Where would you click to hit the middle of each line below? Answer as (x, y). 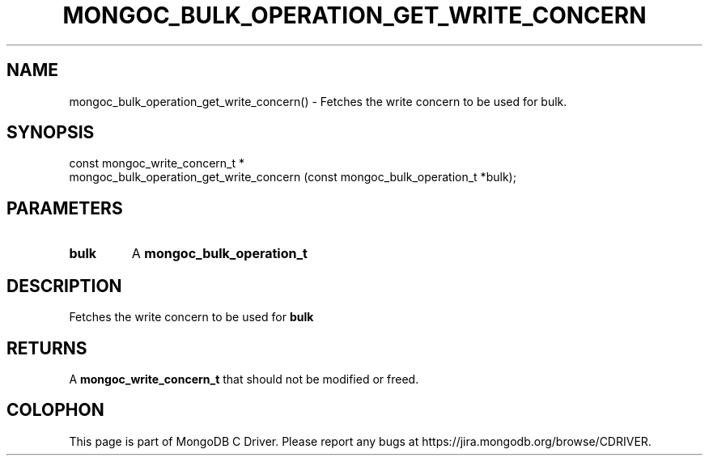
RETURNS (47, 348)
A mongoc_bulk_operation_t (219, 254)
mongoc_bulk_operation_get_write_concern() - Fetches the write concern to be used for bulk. (318, 101)
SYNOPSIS (51, 133)
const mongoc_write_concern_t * (157, 163)
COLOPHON (55, 410)
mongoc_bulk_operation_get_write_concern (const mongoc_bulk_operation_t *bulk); (293, 177)
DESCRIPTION (64, 286)
